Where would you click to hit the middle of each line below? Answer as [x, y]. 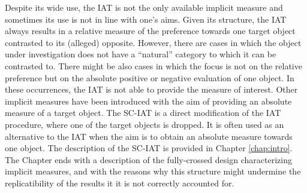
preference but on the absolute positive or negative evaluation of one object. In [150, 77]
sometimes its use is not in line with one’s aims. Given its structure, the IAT [146, 19]
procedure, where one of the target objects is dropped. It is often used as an [145, 124]
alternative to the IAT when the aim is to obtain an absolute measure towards [149, 136]
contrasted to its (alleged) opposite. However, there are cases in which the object [153, 42]
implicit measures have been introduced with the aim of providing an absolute [148, 101]
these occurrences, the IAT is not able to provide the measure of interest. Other [151, 89]
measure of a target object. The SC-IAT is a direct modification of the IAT [143, 113]
